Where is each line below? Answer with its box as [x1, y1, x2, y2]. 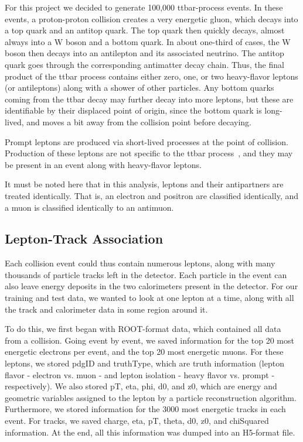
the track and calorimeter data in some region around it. [5, 303, 208, 315]
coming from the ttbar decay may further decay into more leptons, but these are [5, 92, 294, 105]
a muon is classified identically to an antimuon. [5, 201, 174, 213]
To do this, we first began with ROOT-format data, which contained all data [5, 323, 281, 335]
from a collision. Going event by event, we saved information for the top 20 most [5, 334, 294, 346]
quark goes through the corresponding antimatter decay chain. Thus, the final [5, 58, 284, 70]
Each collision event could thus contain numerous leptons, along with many [5, 257, 275, 269]
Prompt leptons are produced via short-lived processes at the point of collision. [5, 135, 288, 148]
